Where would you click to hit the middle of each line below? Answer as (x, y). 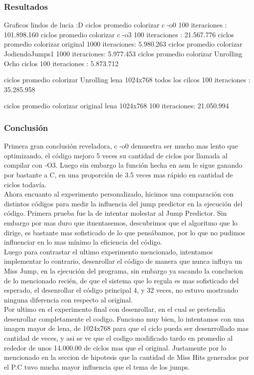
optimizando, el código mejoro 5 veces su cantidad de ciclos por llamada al (116, 155)
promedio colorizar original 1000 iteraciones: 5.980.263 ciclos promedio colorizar (123, 44)
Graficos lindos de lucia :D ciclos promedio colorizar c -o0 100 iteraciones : (115, 25)
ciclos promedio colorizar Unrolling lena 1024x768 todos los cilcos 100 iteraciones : (127, 80)
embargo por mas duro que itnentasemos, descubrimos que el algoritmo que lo (121, 222)
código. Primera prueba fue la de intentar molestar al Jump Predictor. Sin (115, 213)
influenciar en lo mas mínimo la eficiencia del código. (83, 242)
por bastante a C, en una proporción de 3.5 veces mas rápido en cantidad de (118, 174)
